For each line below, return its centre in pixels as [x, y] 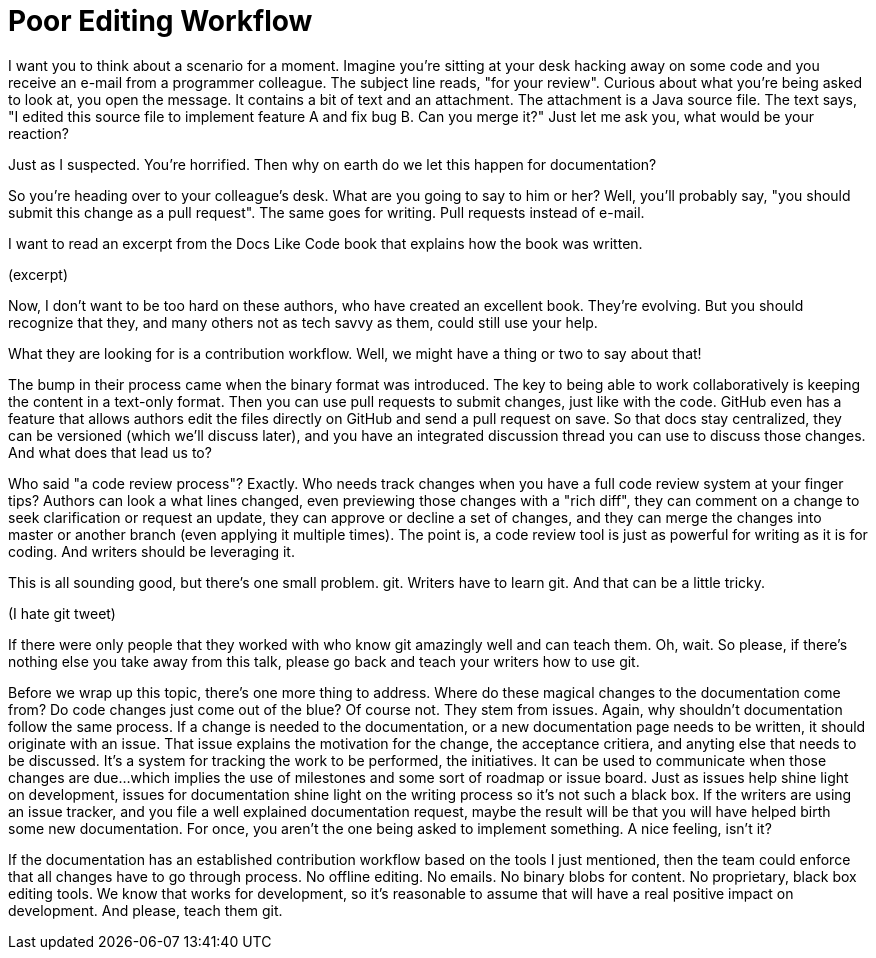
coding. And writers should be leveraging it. [151, 551]
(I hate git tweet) [62, 613]
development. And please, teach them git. [145, 910]
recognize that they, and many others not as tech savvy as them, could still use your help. [303, 322]
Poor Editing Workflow [160, 21]
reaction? [38, 133]
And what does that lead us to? [110, 452]
